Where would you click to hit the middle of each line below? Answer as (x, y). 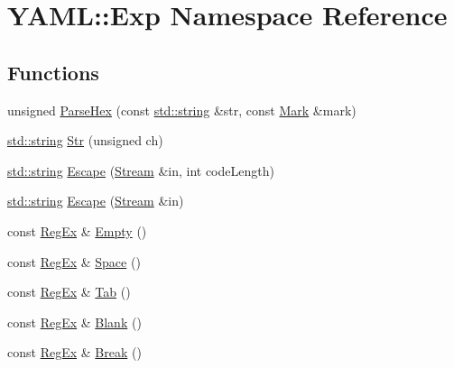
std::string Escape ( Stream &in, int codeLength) (141, 170)
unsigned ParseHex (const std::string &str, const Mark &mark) (182, 110)
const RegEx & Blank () (74, 322)
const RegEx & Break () (74, 352)
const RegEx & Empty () (77, 230)
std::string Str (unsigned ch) (85, 140)
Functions (53, 72)
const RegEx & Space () (74, 261)
